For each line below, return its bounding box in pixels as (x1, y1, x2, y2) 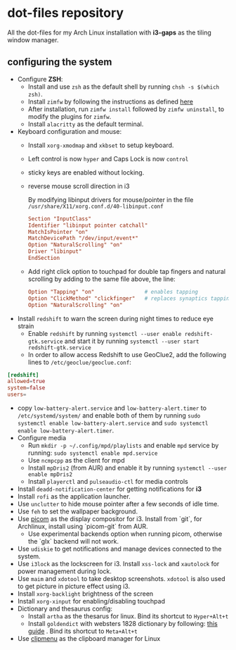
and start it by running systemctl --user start (64, 337, 199, 345)
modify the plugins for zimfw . (27, 112, 112, 120)
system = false (7, 385, 46, 392)
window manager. (7, 35, 59, 44)
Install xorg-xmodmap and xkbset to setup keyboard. (27, 141, 174, 149)
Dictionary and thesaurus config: (17, 604, 113, 613)
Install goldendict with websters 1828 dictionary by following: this (27, 620, 218, 627)
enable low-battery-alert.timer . (17, 426, 114, 435)
